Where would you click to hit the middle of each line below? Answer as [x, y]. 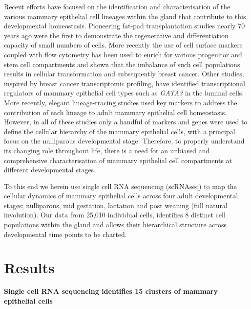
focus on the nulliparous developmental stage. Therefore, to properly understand [124, 141]
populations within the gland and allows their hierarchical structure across [115, 225]
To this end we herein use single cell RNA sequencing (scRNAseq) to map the [120, 186]
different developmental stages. [50, 170]
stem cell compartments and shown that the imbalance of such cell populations [122, 64]
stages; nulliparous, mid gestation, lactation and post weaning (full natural [116, 205]
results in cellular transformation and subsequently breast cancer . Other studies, [124, 74]
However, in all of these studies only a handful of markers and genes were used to [126, 122]
